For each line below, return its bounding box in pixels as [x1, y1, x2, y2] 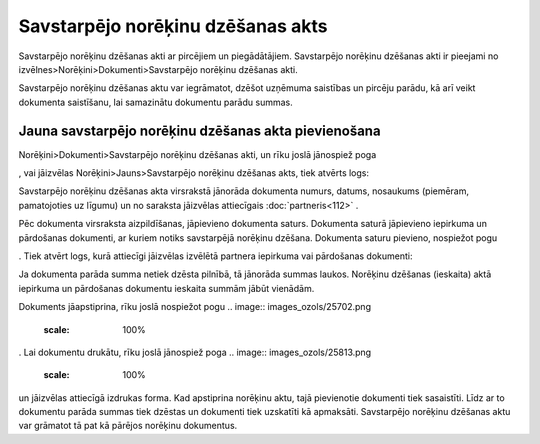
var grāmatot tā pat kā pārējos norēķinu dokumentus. [18, 420, 238, 432]
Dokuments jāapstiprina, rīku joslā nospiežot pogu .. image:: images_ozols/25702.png [18, 301, 372, 313]
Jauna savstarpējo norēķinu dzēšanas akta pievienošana [18, 122, 381, 139]
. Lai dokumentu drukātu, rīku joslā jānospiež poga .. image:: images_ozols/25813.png [18, 346, 372, 358]
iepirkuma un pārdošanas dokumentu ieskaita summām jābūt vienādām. [18, 282, 315, 294]
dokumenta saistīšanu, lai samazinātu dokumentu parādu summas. [18, 96, 294, 108]
